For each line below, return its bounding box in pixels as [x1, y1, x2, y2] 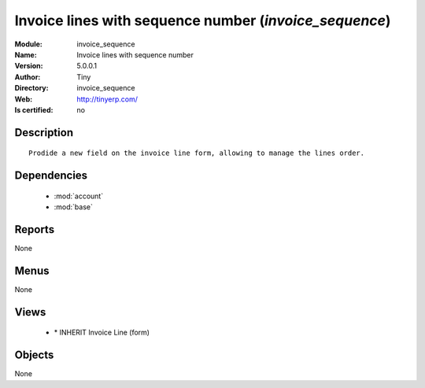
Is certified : [14, 105, 54, 114]
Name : [14, 50, 37, 59]
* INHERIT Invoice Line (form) [54, 327, 150, 338]
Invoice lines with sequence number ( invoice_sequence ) [14, 12, 391, 29]
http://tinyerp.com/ [76, 94, 138, 104]
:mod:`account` [54, 191, 104, 201]
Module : [14, 39, 42, 49]
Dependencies [14, 169, 88, 183]
